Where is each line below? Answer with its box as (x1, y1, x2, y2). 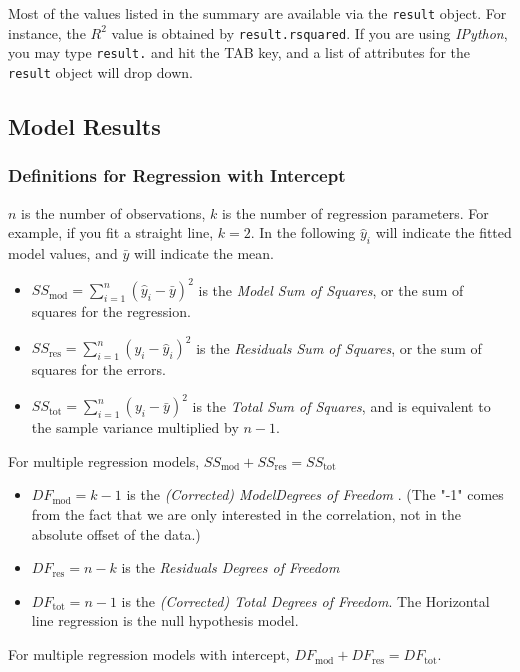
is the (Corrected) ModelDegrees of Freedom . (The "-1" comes (126, 484, 504, 505)
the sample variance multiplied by (31, 417, 239, 438)
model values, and (8, 243, 118, 264)
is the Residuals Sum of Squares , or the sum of (196, 337, 482, 358)
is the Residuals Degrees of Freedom (121, 557, 340, 578)
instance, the (8, 22, 86, 43)
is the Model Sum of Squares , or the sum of (198, 279, 464, 300)
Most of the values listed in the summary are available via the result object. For (8, 3, 507, 23)
